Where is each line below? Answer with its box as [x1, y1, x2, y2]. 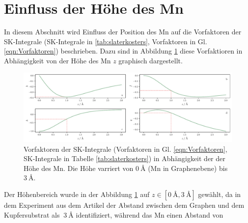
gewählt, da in [198, 189, 241, 199]
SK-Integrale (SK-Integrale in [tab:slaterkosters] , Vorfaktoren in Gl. [4, 36, 207, 46]
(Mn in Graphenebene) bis [148, 163, 228, 173]
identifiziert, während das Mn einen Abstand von [76, 209, 223, 220]
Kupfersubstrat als [4, 209, 60, 220]
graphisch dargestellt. [118, 55, 183, 65]
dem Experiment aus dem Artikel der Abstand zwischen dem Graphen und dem [4, 200, 245, 210]
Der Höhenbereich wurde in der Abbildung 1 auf [4, 189, 150, 199]
